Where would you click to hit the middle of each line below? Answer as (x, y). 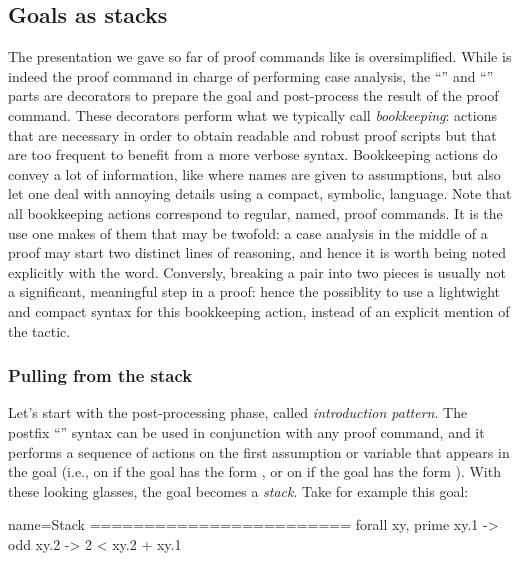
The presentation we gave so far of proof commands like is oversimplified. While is (260, 56)
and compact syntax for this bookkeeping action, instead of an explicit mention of (259, 310)
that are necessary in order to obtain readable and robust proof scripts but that (252, 134)
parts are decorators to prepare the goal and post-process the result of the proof (253, 95)
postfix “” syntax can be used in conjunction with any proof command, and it (246, 431)
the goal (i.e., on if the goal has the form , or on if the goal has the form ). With (254, 471)
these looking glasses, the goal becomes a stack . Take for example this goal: (238, 490)
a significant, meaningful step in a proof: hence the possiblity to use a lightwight (254, 291)
